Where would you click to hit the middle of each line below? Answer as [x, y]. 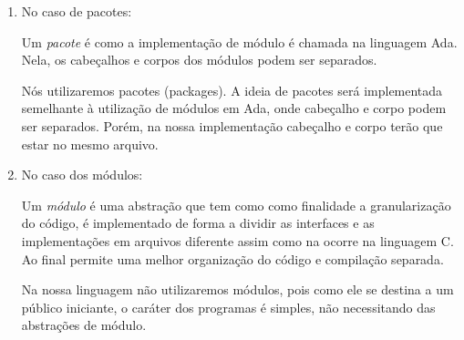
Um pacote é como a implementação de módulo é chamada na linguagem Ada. [239, 41]
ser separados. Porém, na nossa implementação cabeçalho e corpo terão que [232, 125]
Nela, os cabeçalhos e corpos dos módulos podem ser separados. [199, 60]
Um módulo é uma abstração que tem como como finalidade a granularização [236, 205]
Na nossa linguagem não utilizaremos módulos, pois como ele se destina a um [237, 289]
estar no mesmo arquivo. [90, 144]
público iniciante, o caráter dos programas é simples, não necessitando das [228, 307]
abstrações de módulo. [84, 325]
